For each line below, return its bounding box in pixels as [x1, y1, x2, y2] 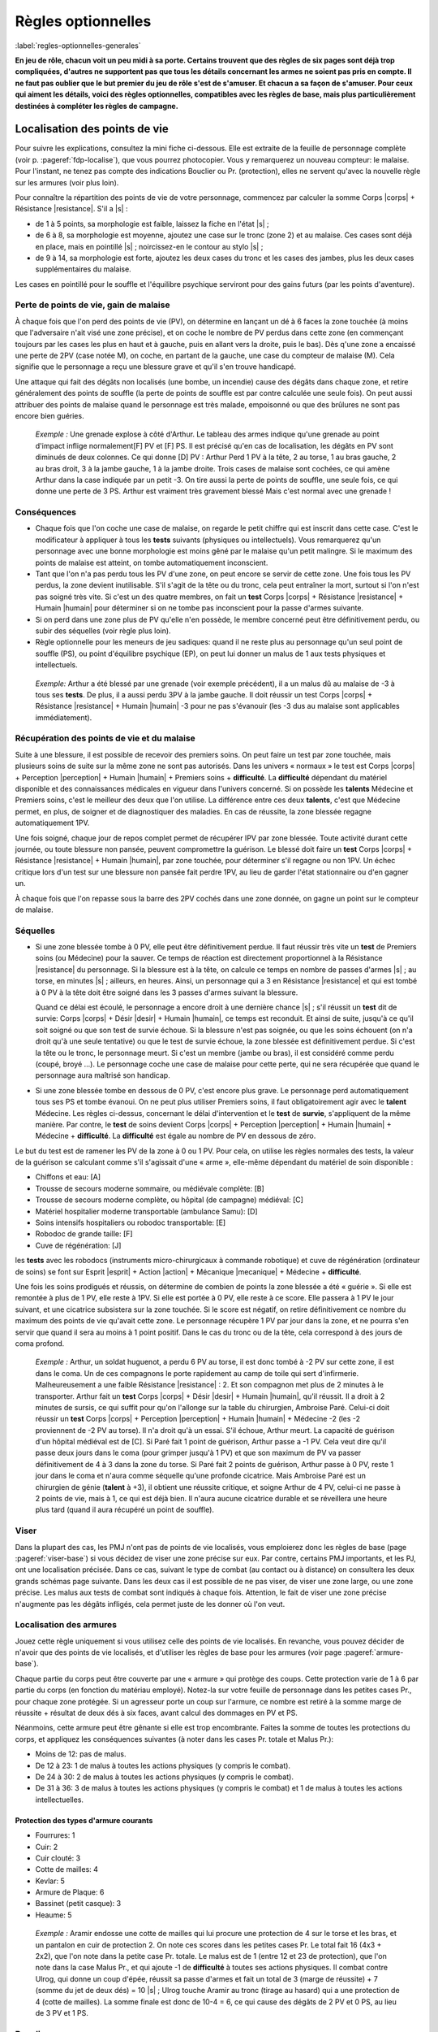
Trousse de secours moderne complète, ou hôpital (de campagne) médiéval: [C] [35, 1195, 304, 1205]
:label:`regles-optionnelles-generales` [15, 41, 141, 50]
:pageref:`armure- [343, 1648, 404, 1657]
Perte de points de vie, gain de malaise [15, 299, 170, 310]
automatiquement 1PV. [15, 818, 90, 828]
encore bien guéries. [15, 410, 84, 420]
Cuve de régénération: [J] [35, 1240, 122, 1250]
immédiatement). [35, 712, 92, 723]
